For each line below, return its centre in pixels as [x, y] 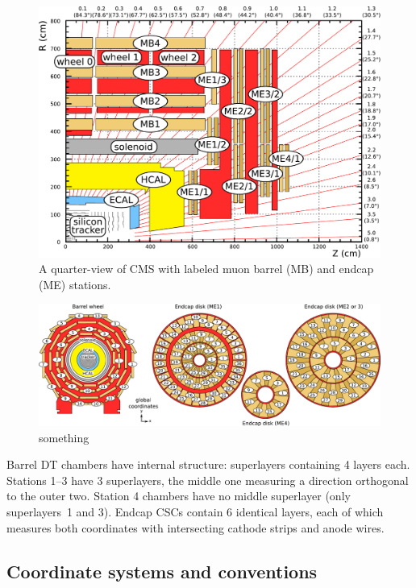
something [64, 437]
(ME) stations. [75, 284]
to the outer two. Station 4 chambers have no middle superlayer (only [179, 496]
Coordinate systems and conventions [162, 571]
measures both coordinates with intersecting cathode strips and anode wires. [196, 527]
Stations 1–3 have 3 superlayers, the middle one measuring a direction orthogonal [208, 480]
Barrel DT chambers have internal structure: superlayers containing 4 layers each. [208, 464]
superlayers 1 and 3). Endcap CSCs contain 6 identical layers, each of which [195, 512]
